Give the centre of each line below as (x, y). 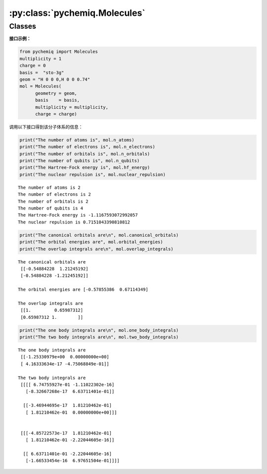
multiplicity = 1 (41, 59)
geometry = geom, (56, 93)
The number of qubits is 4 (51, 208)
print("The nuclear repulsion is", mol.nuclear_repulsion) (92, 174)
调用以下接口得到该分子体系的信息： (46, 127)
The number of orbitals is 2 (53, 201)
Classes (23, 26)
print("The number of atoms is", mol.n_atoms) (77, 140)
